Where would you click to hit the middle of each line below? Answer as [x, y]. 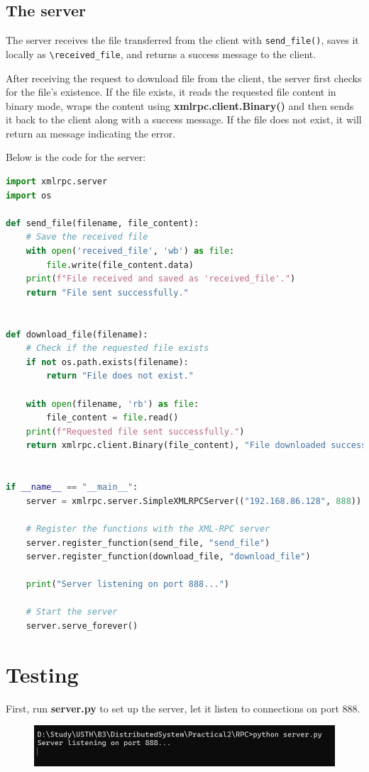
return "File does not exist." [120, 376]
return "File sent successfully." [107, 292]
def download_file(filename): [77, 334]
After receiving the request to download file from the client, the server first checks [184, 78]
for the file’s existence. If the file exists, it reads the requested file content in [171, 92]
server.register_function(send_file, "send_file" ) [148, 543]
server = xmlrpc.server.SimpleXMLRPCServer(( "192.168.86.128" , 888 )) [194, 501]
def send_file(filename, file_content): [103, 223]
